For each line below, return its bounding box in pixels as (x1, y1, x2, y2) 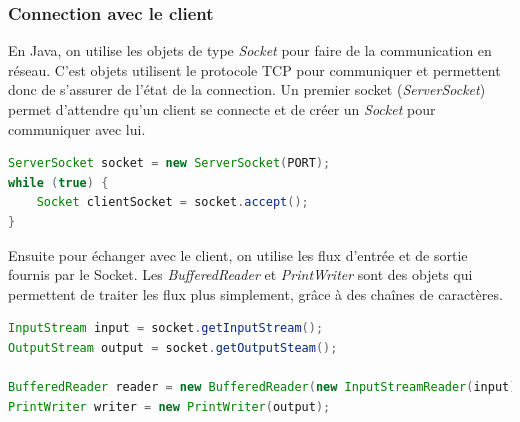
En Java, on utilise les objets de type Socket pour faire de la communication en (8, 40, 492, 61)
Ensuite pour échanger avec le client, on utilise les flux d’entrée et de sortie (8, 244, 468, 265)
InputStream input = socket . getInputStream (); (8, 321, 324, 336)
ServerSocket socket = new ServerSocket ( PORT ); (8, 156, 331, 171)
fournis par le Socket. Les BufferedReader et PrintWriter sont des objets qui (8, 264, 473, 285)
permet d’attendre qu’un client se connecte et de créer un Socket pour (8, 99, 436, 119)
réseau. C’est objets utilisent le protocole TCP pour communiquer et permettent (8, 59, 501, 80)
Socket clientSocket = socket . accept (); (36, 195, 309, 210)
